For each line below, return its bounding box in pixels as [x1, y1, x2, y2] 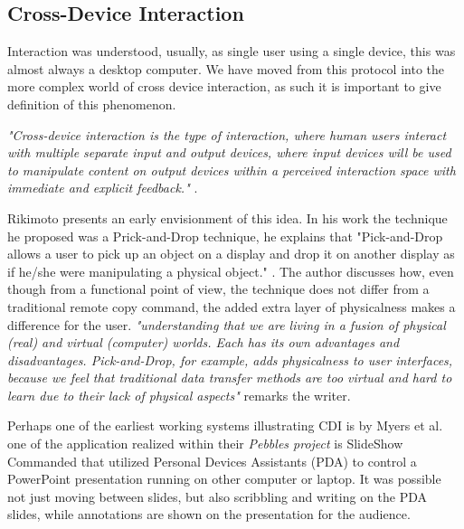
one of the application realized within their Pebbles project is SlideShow [7, 434, 403, 453]
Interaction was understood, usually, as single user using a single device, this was [7, 42, 456, 61]
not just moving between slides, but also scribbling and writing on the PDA [7, 486, 428, 505]
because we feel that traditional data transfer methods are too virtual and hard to [7, 368, 452, 387]
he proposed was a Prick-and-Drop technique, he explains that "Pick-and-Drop [7, 226, 443, 245]
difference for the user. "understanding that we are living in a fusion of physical [7, 315, 446, 334]
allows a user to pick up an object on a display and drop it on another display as [7, 244, 455, 263]
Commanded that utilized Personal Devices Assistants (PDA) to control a [7, 451, 417, 470]
